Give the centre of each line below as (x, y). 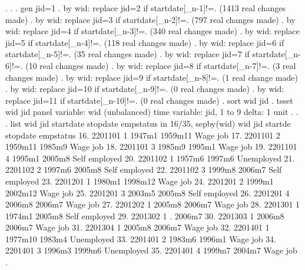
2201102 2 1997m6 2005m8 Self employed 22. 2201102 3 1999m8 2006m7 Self (144, 169)
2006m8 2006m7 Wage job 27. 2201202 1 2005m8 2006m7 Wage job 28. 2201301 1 (153, 204)
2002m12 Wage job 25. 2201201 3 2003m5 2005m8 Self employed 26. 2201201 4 (147, 192)
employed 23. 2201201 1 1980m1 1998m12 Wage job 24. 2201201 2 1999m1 (140, 181)
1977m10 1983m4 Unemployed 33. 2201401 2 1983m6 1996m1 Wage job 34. (141, 238)
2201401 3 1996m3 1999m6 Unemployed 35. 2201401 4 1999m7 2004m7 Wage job (151, 250)
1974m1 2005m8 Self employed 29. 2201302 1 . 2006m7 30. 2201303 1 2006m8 (145, 215)
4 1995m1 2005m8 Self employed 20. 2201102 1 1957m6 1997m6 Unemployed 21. (150, 158)
